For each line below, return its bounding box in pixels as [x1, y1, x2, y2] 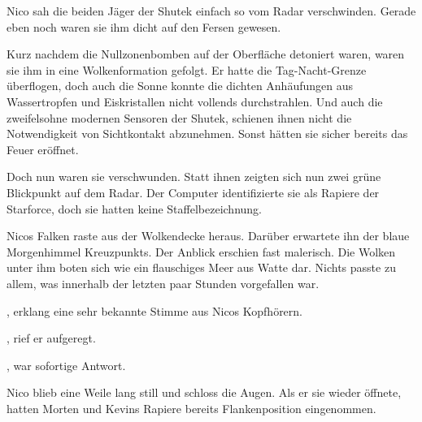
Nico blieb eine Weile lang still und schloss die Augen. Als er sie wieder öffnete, [7, 384, 402, 401]
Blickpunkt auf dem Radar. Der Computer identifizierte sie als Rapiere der [7, 183, 380, 200]
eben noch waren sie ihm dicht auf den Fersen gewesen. [7, 18, 281, 35]
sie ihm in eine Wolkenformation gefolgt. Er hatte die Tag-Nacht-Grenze [7, 61, 367, 78]
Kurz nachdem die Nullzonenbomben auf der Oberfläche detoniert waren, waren [7, 45, 405, 62]
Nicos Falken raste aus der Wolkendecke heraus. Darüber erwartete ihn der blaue [7, 227, 410, 244]
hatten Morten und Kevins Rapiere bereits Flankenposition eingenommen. [7, 399, 376, 416]
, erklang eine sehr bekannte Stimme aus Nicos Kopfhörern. [7, 302, 302, 319]
